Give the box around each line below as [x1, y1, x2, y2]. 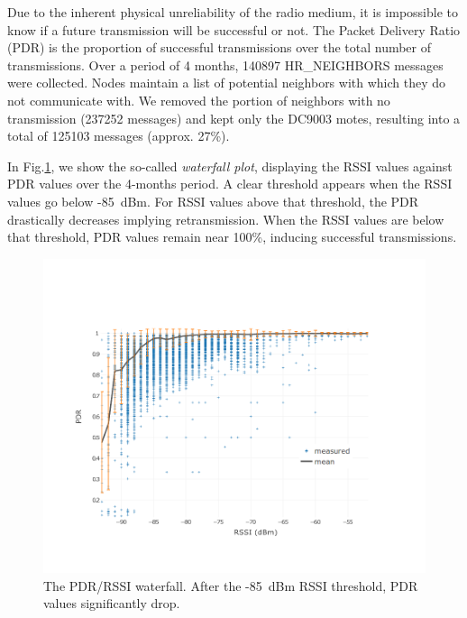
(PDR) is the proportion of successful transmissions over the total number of [7, 38, 432, 57]
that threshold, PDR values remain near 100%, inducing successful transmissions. [7, 227, 457, 246]
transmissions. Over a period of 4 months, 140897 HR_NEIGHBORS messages [7, 55, 444, 74]
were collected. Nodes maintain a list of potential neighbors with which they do [7, 73, 446, 92]
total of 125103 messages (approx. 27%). [7, 126, 230, 145]
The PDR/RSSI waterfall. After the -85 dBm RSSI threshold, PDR [43, 576, 418, 595]
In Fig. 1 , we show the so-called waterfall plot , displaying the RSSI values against [7, 156, 453, 175]
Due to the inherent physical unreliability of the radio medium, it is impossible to [7, 3, 458, 21]
